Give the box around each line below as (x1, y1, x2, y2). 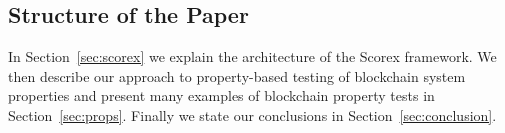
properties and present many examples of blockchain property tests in (8, 85, 435, 106)
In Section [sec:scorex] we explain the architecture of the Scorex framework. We (8, 46, 497, 67)
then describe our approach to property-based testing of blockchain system (8, 65, 466, 86)
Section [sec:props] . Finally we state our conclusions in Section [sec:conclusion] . (8, 104, 497, 125)
